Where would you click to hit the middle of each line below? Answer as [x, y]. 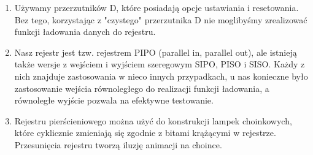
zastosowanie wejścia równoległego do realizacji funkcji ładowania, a [142, 88]
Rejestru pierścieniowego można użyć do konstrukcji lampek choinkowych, [153, 120]
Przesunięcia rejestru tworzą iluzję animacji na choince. [118, 144]
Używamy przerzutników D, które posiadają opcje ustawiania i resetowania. [156, 7]
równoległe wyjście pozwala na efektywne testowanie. [114, 100]
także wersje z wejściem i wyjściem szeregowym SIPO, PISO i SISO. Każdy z [160, 64]
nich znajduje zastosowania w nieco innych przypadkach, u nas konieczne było [161, 76]
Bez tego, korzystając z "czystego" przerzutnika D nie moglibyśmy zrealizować [161, 19]
